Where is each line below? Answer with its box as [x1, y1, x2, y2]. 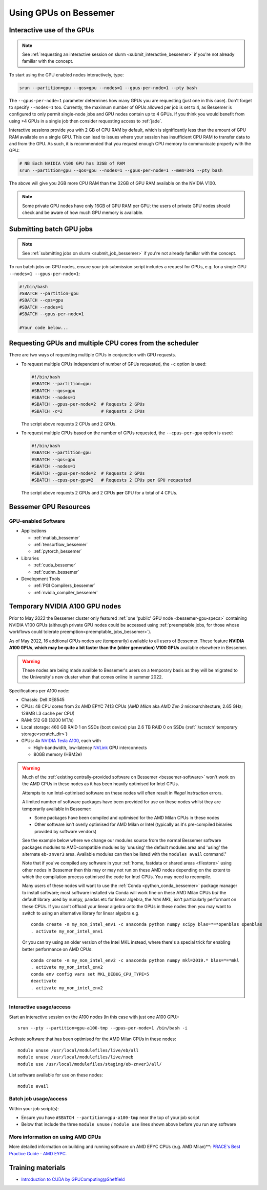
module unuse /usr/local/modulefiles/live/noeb [18, 1054, 134, 1060]
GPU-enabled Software [9, 517, 65, 524]
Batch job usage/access [9, 1096, 68, 1102]
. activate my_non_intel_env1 [31, 928, 103, 934]
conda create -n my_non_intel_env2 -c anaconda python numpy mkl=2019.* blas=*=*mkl [31, 957, 239, 963]
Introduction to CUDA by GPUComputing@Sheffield [21, 1176, 125, 1182]
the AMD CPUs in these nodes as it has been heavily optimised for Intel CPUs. [22, 781, 179, 787]
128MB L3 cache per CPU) [21, 710, 75, 716]
